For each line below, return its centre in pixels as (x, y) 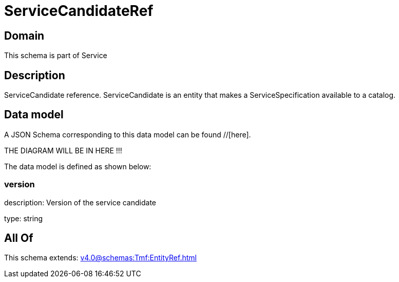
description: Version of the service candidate (80, 202)
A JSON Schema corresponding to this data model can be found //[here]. (128, 134)
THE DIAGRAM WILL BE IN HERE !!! (63, 150)
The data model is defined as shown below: (78, 166)
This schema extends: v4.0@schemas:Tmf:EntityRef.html (100, 258)
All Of (19, 238)
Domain (24, 36)
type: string (24, 218)
